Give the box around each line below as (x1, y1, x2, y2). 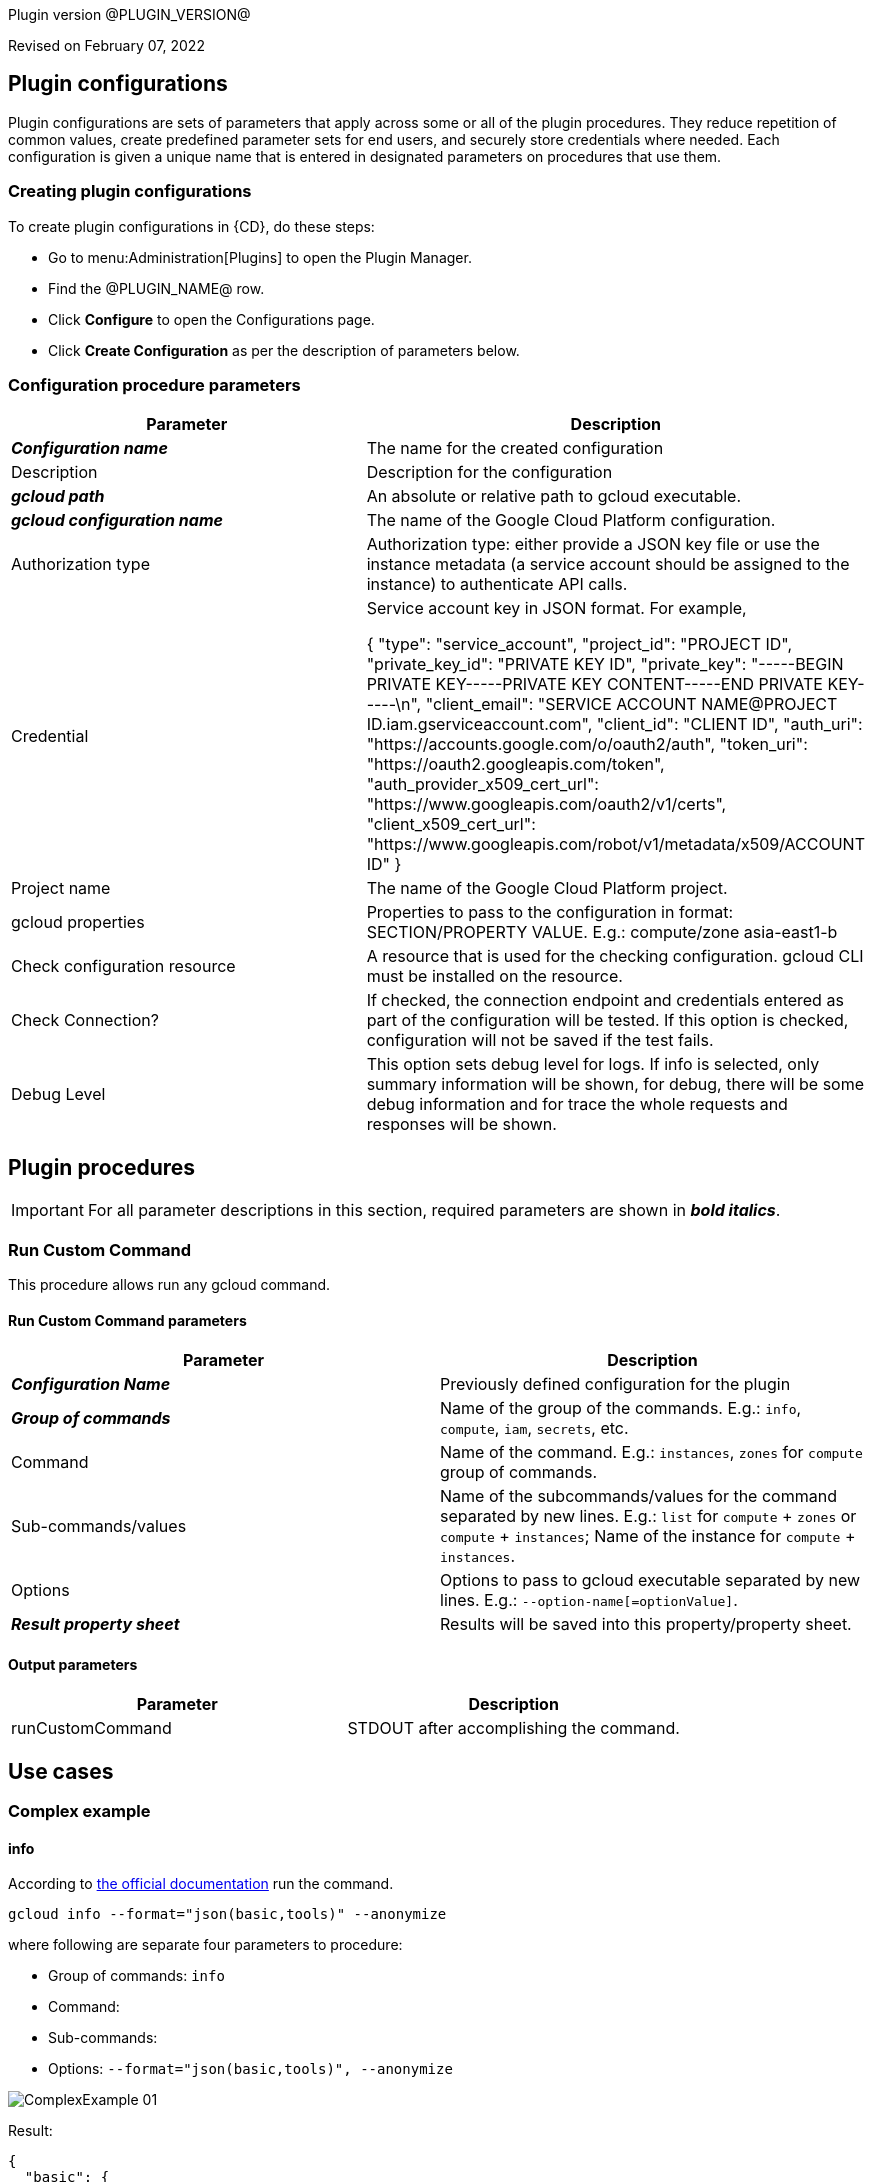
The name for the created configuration (366, 438, 664, 459)
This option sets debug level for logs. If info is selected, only (366, 1054, 820, 1075)
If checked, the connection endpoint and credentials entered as (366, 990, 844, 1011)
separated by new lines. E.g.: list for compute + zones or (440, 1506, 857, 1527)
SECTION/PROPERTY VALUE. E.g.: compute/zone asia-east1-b (366, 922, 838, 943)
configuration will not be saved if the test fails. (366, 1030, 714, 1051)
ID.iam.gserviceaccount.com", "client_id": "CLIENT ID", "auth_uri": (366, 714, 863, 735)
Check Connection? (11, 1010, 159, 1031)
